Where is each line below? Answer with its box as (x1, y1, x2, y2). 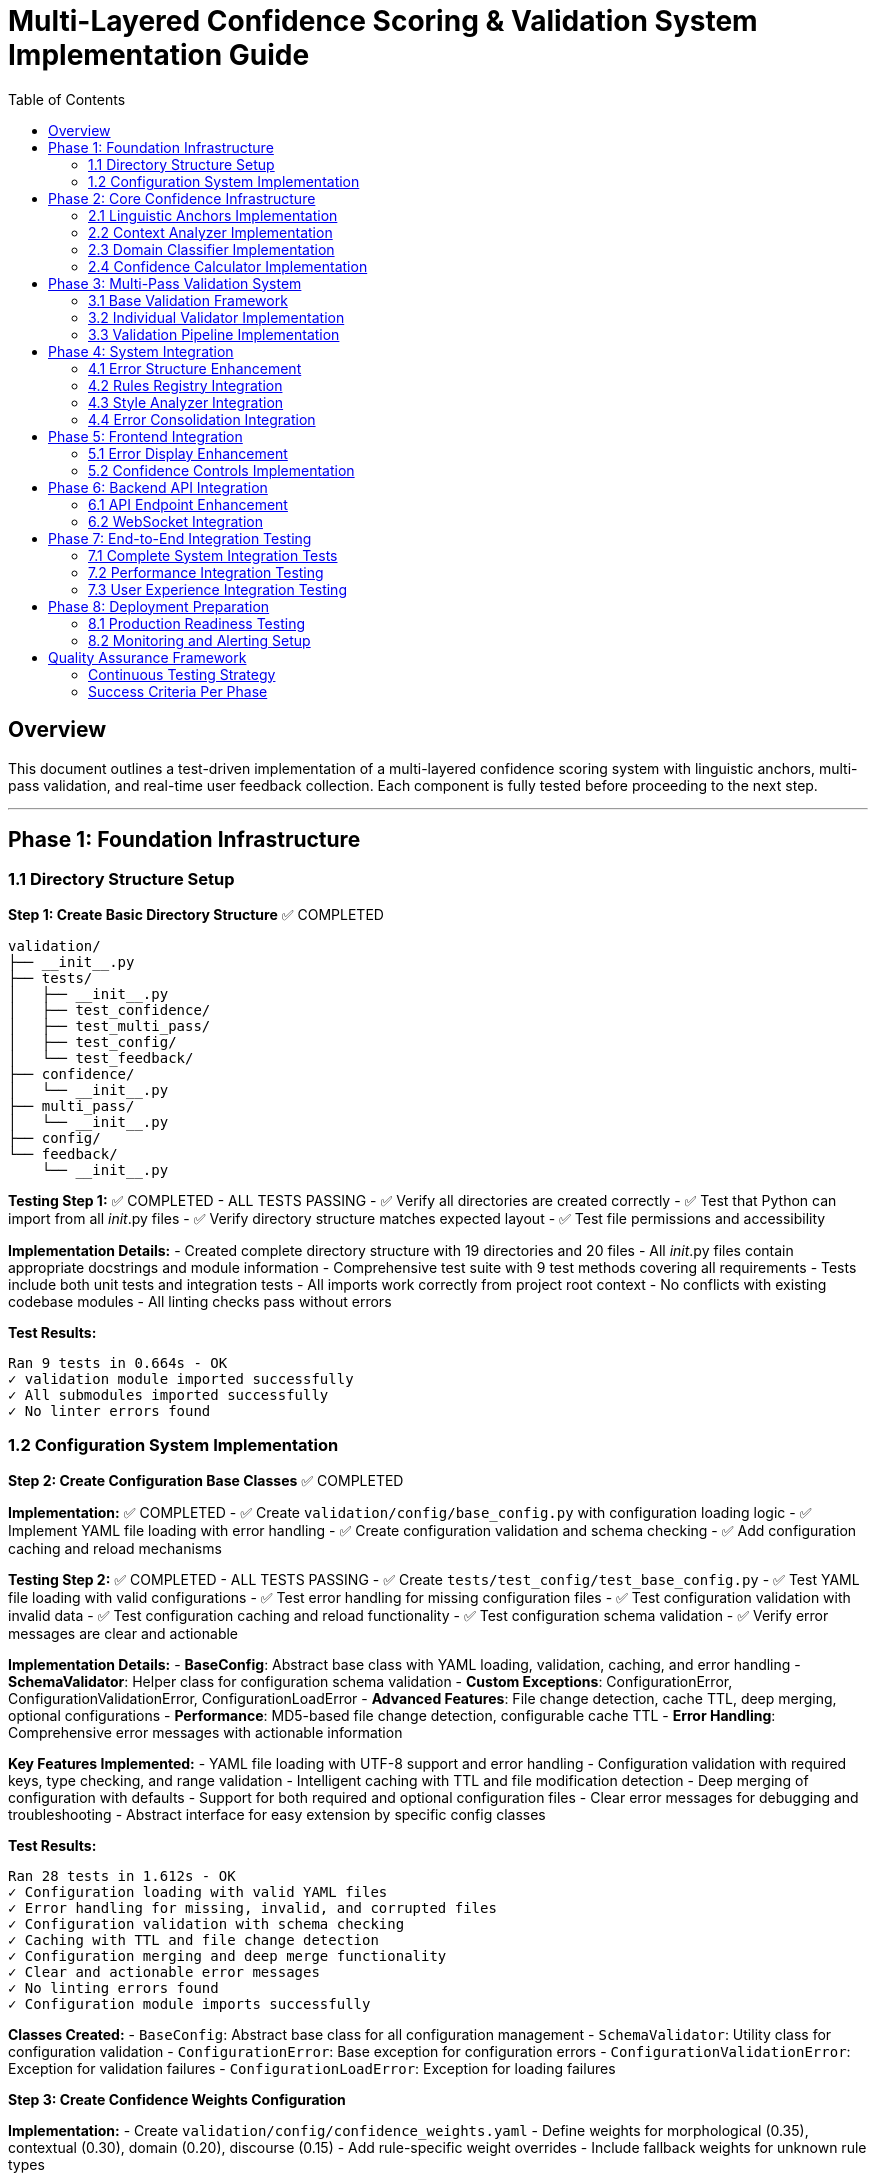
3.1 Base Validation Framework (88, 291, 288, 309)
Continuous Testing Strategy (88, 665, 276, 683)
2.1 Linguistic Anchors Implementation (88, 206, 338, 224)
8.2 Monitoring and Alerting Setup (88, 631, 311, 649)
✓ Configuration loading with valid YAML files (8, 1883, 388, 1900)
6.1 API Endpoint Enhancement (88, 495, 288, 513)
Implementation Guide (8, 38, 310, 72)
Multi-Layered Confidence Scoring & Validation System (8, 4, 758, 38)
